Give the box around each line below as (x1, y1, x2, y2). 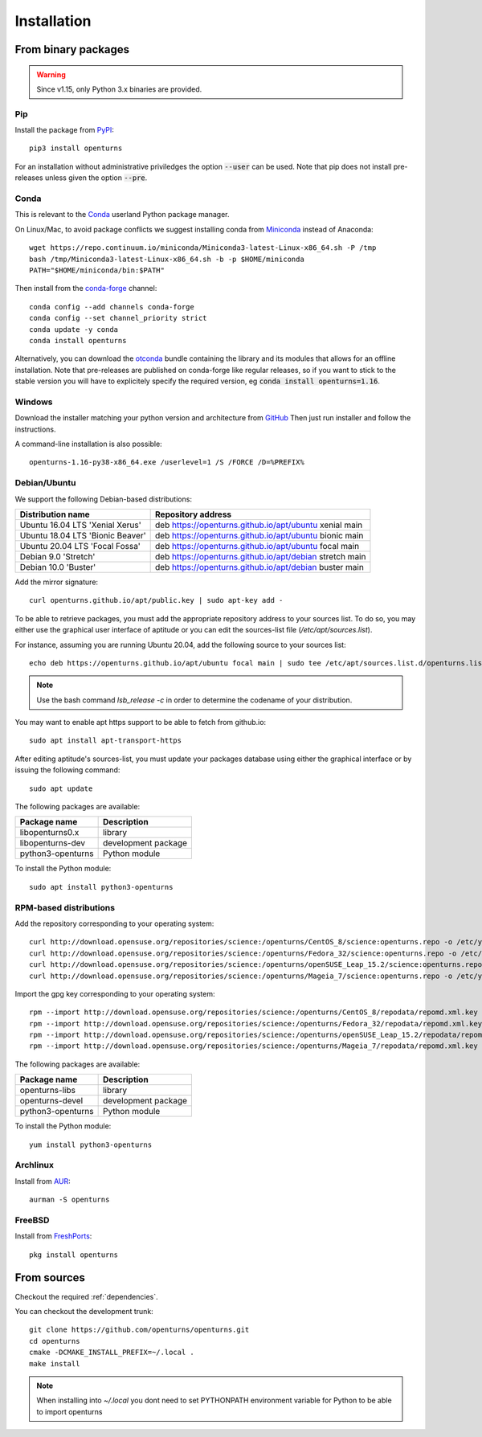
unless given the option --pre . (44, 173, 148, 182)
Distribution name (19, 509, 90, 520)
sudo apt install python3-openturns (29, 882, 174, 891)
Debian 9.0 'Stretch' (19, 551, 96, 562)
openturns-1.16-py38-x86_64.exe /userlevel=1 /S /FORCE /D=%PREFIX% (29, 458, 304, 467)
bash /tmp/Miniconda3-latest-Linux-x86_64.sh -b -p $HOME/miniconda (29, 254, 304, 264)
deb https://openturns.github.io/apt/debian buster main (155, 561, 365, 572)
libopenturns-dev (19, 837, 86, 849)
